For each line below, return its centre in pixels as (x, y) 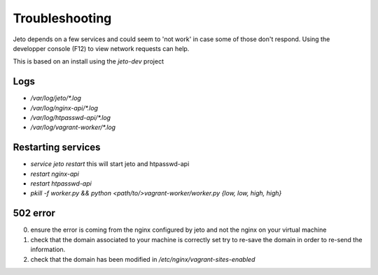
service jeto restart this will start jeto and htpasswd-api (110, 164)
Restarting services (57, 148)
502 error (34, 213)
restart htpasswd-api (61, 184)
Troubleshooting (62, 18)
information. (48, 250)
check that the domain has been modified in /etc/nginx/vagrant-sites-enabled (143, 259)
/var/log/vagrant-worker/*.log (73, 127)
